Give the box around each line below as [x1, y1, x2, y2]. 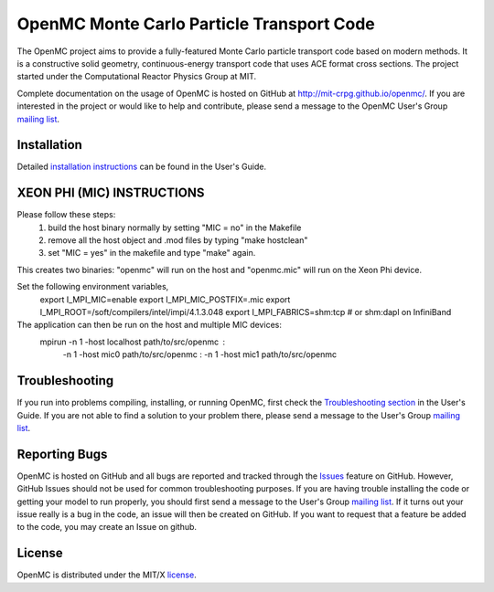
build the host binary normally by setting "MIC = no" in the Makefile [48, 222, 302, 233]
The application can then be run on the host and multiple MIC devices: [16, 320, 283, 331]
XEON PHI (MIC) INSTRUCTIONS [16, 185, 205, 201]
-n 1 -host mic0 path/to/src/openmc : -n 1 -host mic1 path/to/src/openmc [62, 349, 338, 360]
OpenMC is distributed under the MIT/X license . [16, 569, 197, 580]
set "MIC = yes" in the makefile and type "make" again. [48, 248, 256, 259]
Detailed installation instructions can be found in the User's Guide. [16, 161, 267, 173]
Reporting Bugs [16, 446, 108, 461]
